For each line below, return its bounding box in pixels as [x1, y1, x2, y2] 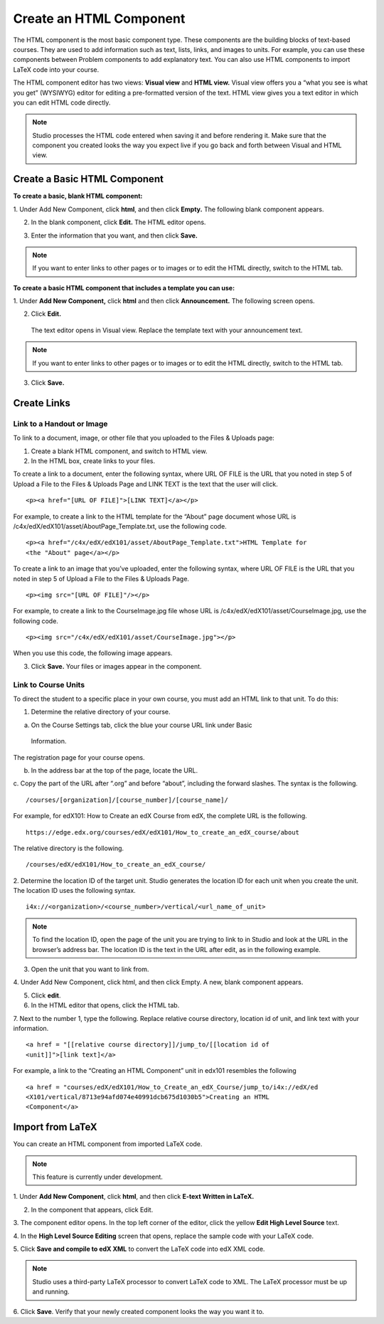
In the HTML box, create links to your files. [31, 456, 156, 465]
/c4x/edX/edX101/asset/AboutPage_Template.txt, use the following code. [13, 521, 227, 530]
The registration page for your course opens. [13, 753, 145, 761]
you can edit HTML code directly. [13, 98, 111, 107]
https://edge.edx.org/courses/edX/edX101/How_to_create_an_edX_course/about [26, 828, 300, 836]
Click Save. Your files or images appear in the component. [31, 662, 202, 670]
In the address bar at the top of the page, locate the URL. [31, 766, 198, 775]
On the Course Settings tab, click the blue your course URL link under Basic [31, 721, 252, 729]
